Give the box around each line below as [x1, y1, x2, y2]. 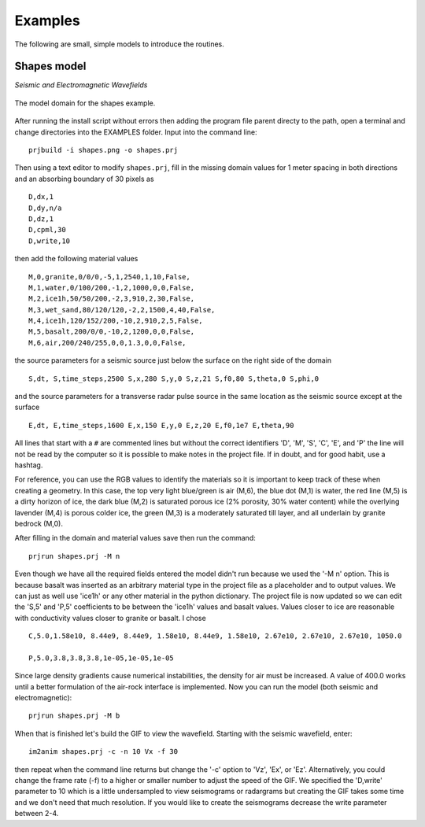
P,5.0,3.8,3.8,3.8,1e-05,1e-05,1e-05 [28, 653, 175, 663]
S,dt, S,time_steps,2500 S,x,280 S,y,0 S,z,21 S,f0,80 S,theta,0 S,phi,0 [28, 374, 320, 383]
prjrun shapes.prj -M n [28, 552, 120, 560]
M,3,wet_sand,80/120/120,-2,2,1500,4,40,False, [28, 305, 216, 314]
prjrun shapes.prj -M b [28, 711, 120, 720]
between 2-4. [14, 809, 59, 818]
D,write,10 [28, 236, 71, 246]
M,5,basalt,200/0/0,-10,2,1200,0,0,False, [28, 327, 195, 336]
